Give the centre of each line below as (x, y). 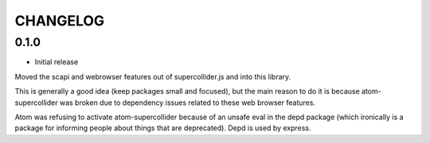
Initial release (57, 62)
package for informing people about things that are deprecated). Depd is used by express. (163, 128)
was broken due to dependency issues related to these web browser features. (188, 102)
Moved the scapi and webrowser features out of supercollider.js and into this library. (153, 76)
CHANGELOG (60, 21)
